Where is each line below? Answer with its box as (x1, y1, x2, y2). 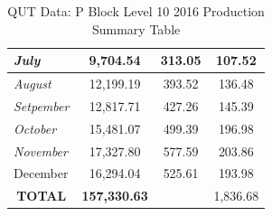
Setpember (14, 96, 70, 115)
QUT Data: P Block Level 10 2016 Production (7, 2, 265, 20)
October (14, 118, 57, 137)
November (14, 141, 68, 160)
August (14, 74, 52, 93)
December (14, 164, 69, 183)
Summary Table (91, 19, 181, 38)
